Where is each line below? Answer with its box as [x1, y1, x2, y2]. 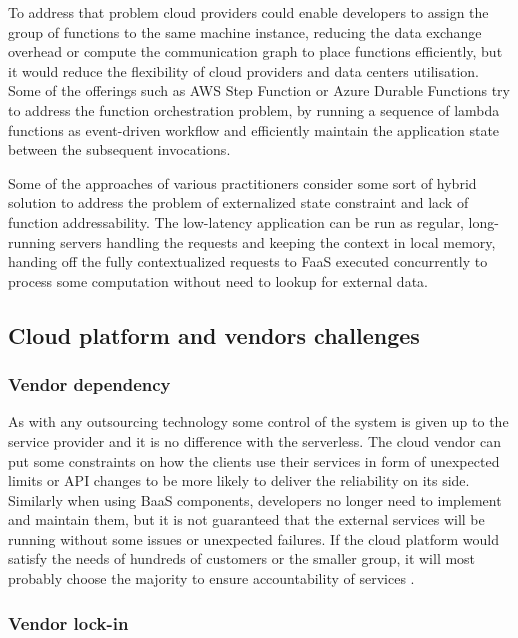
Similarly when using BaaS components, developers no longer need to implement [8, 489, 502, 510]
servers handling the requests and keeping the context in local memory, [60, 231, 496, 252]
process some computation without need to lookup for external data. [8, 270, 428, 291]
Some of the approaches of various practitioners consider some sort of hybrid [8, 172, 477, 193]
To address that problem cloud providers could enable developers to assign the [8, 2, 489, 22]
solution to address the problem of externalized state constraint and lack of [8, 192, 469, 213]
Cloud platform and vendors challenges [8, 319, 420, 350]
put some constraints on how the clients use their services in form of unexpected [8, 450, 500, 471]
